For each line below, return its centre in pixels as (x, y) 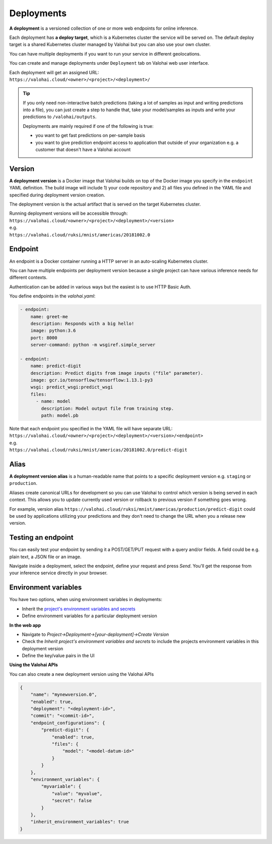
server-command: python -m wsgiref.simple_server (93, 345)
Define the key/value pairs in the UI (58, 656)
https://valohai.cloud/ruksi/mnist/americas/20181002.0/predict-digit (98, 450)
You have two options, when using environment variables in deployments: (86, 600)
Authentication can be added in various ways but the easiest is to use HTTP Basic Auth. (100, 287)
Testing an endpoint (41, 538)
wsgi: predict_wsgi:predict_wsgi (72, 387)
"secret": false (72, 801)
